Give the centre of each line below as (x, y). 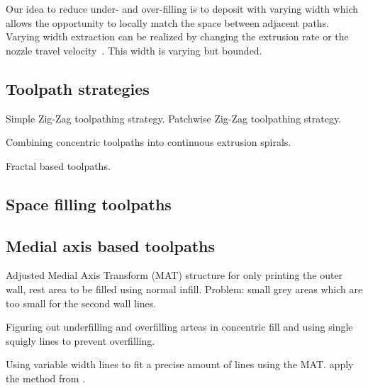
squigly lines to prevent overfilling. (80, 340)
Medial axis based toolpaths (110, 245)
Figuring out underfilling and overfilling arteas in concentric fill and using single (179, 327)
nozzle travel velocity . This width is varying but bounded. (134, 50)
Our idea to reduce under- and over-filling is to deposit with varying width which (182, 8)
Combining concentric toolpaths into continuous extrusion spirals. (149, 142)
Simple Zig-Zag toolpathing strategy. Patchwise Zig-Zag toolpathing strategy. (174, 118)
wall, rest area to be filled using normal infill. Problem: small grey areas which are (184, 289)
